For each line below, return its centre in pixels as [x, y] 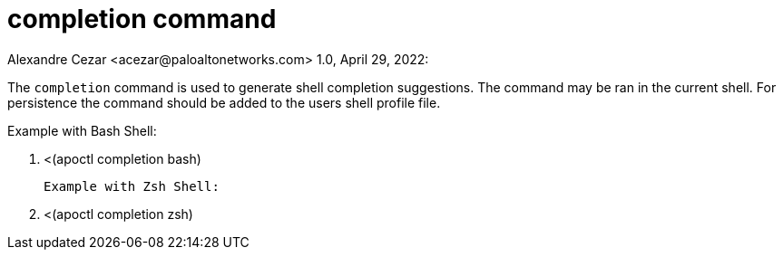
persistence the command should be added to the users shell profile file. [224, 102]
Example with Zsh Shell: [132, 186]
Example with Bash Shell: [82, 130]
